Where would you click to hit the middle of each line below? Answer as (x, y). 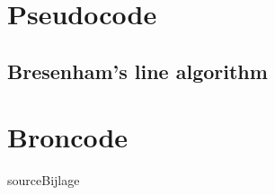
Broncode (68, 137)
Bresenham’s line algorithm (137, 71)
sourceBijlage (44, 180)
